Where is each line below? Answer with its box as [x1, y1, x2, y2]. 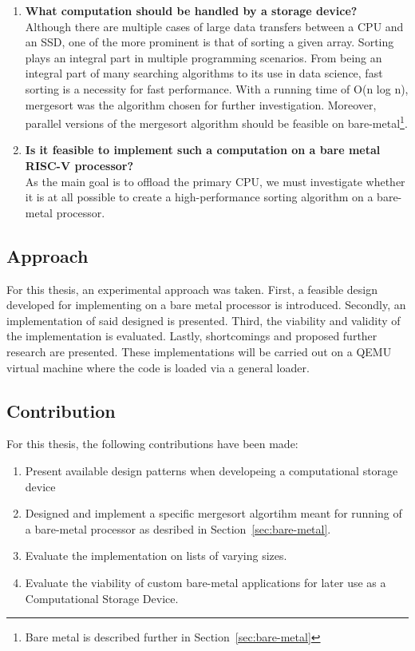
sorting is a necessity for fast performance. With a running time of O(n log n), [25, 80, 409, 97]
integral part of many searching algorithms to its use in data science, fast [25, 65, 383, 81]
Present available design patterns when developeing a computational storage [25, 462, 398, 478]
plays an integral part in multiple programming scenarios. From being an [25, 49, 382, 65]
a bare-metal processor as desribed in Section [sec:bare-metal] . [25, 520, 331, 537]
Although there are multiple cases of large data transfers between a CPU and [25, 18, 404, 34]
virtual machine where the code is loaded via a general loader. [6, 359, 310, 375]
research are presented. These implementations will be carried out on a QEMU [6, 343, 392, 359]
